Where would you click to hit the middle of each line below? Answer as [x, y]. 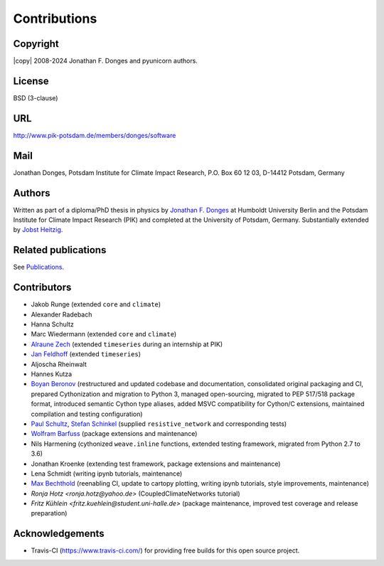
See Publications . [38, 267]
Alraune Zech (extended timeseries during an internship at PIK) [127, 344]
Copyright [36, 44]
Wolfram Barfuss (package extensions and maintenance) [114, 434]
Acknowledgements [59, 534]
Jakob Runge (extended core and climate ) [96, 304]
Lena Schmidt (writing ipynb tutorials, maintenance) [107, 474]
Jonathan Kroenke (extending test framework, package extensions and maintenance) [156, 464]
